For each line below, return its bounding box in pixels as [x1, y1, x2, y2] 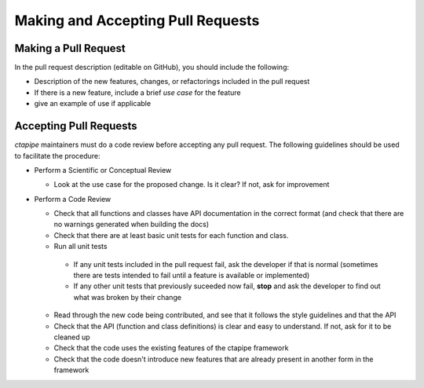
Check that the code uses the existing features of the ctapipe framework [53, 343, 289, 353]
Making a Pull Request [14, 42, 126, 55]
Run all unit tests [53, 242, 108, 251]
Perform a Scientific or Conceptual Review [34, 165, 172, 174]
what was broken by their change [73, 292, 182, 302]
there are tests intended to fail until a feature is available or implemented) [73, 271, 310, 280]
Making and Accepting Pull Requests [14, 12, 260, 29]
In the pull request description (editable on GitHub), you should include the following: [14, 63, 290, 72]
